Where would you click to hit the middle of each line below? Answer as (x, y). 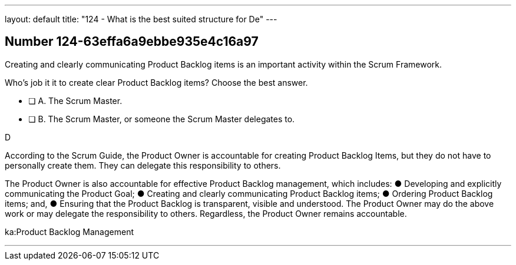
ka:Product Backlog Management (69, 232)
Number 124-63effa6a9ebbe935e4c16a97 (132, 42)
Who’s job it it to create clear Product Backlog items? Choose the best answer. (156, 82)
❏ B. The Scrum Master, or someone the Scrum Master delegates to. (162, 119)
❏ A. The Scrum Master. (75, 100)
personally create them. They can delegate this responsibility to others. (143, 165)
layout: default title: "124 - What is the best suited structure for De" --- (141, 19)
